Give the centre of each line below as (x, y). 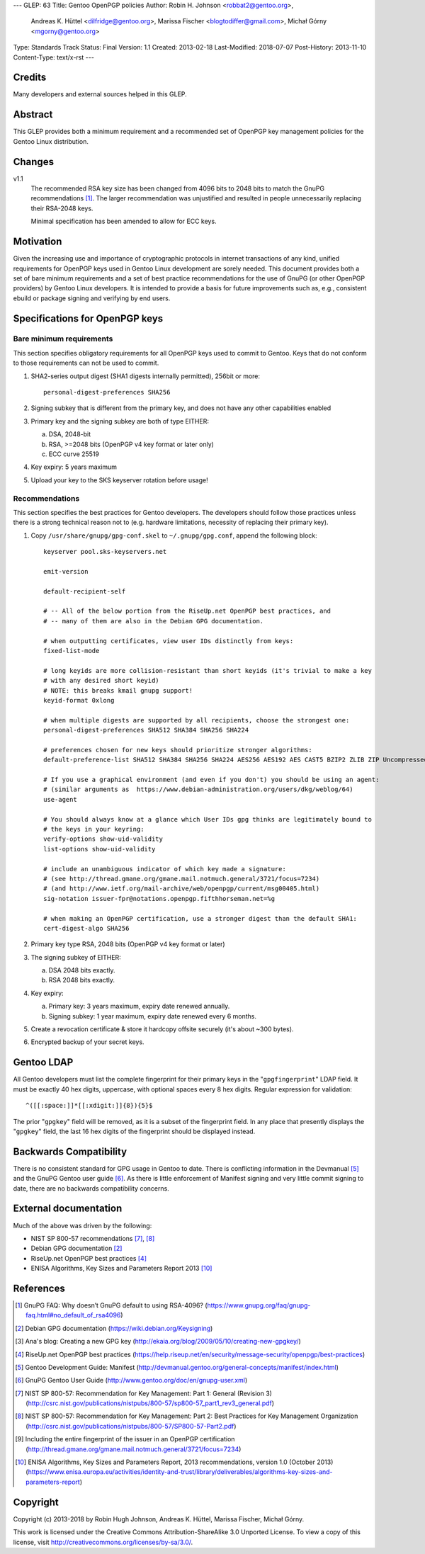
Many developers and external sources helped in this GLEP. (100, 94)
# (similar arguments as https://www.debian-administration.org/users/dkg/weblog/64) (198, 789)
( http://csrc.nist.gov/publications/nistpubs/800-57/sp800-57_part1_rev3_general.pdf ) (150, 1403)
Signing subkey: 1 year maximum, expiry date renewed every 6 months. (153, 1016)
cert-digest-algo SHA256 (86, 928)
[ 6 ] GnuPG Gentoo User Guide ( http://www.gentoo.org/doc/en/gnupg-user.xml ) (131, 1380)
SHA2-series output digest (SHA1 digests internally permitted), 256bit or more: (146, 376)
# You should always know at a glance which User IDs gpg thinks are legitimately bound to (208, 819)
